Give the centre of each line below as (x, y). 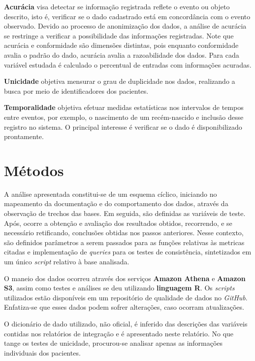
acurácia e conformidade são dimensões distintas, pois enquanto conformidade (121, 45)
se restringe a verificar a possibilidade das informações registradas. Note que (119, 35)
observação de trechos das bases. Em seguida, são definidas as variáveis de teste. (125, 213)
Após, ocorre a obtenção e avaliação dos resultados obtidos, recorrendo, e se (118, 223)
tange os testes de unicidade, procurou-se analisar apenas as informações (113, 343)
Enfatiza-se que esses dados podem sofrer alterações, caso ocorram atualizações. (124, 307)
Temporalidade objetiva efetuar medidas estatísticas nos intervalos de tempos (124, 107)
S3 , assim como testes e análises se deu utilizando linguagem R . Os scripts (119, 288)
